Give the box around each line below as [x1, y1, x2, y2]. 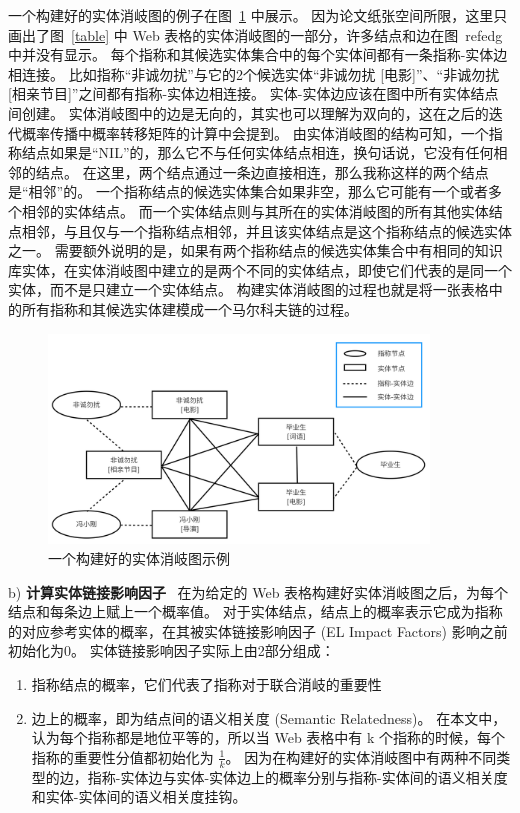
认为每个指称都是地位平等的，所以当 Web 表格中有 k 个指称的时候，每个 [31, 727, 506, 748]
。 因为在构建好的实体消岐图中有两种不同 [225, 746, 497, 767]
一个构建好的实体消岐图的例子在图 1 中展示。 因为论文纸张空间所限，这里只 [8, 5, 508, 25]
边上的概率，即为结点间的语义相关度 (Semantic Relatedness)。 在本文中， [31, 707, 507, 728]
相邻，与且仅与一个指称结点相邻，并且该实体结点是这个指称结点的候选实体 [21, 220, 512, 241]
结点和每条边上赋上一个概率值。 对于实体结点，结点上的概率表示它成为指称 [8, 601, 503, 622]
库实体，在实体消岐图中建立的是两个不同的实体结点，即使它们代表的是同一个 [8, 259, 512, 280]
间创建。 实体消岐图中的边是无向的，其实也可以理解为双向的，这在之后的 [8, 102, 489, 123]
